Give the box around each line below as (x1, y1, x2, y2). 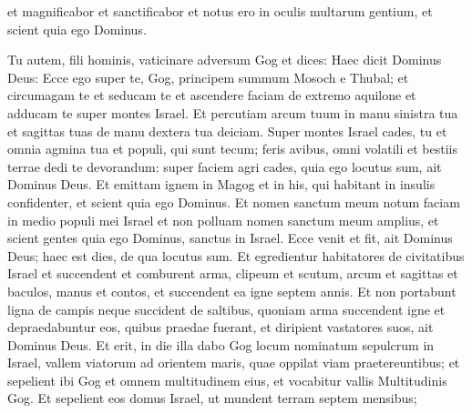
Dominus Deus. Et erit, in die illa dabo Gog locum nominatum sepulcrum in (7, 335, 435, 354)
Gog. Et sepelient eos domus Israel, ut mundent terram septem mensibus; (7, 388, 417, 408)
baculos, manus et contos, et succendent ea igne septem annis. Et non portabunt (7, 281, 457, 300)
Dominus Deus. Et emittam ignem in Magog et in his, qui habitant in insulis (7, 175, 436, 194)
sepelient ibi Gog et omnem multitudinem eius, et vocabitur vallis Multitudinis (7, 370, 447, 389)
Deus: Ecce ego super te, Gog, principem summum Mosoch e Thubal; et (7, 67, 409, 86)
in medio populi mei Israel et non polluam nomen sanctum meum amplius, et (7, 210, 439, 229)
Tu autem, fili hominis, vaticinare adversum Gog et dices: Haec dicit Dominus (7, 50, 442, 69)
